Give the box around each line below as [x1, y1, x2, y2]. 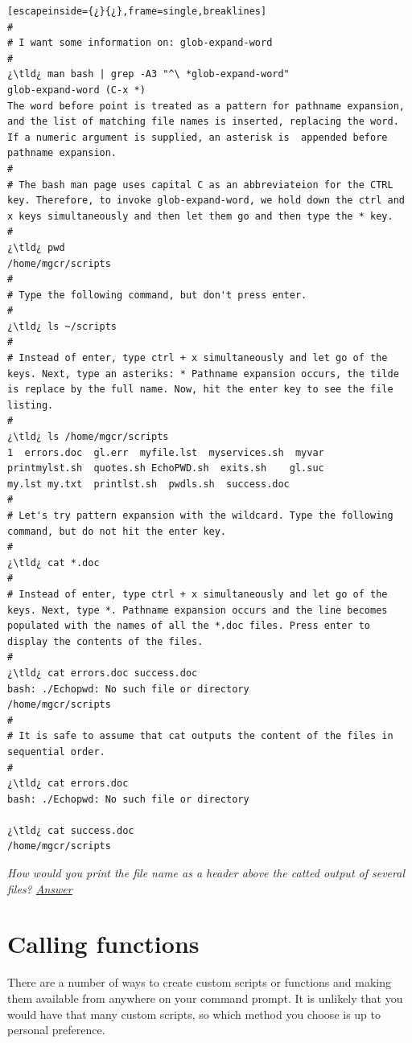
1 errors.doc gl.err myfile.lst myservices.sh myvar [7, 446, 324, 458]
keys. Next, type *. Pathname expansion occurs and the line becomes [7, 604, 388, 616]
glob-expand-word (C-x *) [7, 84, 146, 96]
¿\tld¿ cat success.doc [7, 824, 134, 836]
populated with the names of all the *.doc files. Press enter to [7, 620, 371, 632]
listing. [7, 399, 54, 411]
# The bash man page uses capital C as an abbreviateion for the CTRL [7, 179, 393, 191]
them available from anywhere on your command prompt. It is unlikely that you [7, 989, 403, 1006]
